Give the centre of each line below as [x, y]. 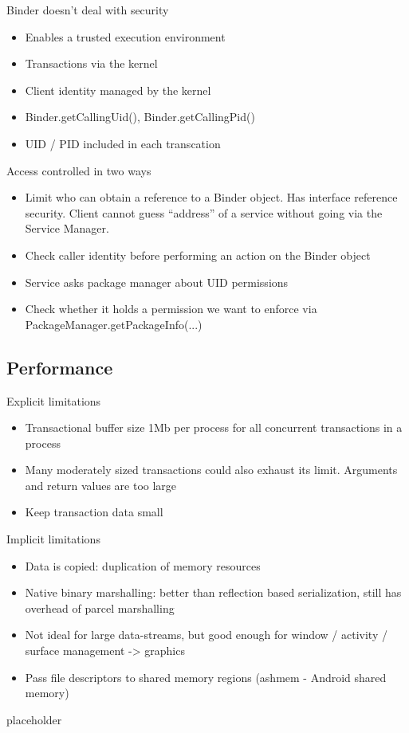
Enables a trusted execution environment [125, 36]
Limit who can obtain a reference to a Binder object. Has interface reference [211, 197]
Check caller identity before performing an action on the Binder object [198, 255]
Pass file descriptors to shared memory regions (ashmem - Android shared [206, 677]
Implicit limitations [53, 539]
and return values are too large [101, 485]
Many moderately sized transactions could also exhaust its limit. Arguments [211, 470]
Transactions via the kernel [91, 63]
